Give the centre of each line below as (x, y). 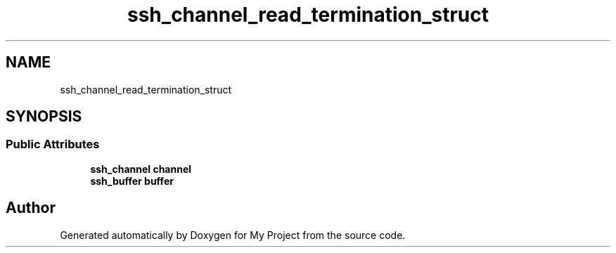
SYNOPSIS (44, 117)
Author (31, 208)
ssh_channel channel (141, 169)
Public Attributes (53, 144)
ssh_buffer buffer (132, 181)
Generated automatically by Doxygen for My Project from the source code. (233, 235)
